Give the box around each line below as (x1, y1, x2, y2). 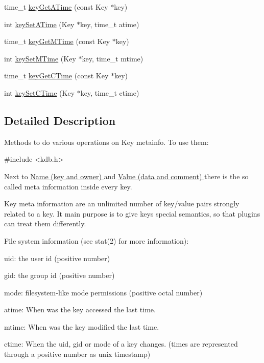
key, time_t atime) (80, 18, 139, 29)
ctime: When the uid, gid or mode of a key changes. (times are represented (4, 338, 238, 349)
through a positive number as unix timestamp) (4, 349, 151, 359)
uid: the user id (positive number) (4, 252, 110, 263)
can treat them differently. (4, 218, 86, 229)
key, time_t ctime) (80, 87, 139, 98)
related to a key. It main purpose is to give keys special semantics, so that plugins (4, 208, 260, 219)
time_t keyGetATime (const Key (4, 2, 108, 12)
